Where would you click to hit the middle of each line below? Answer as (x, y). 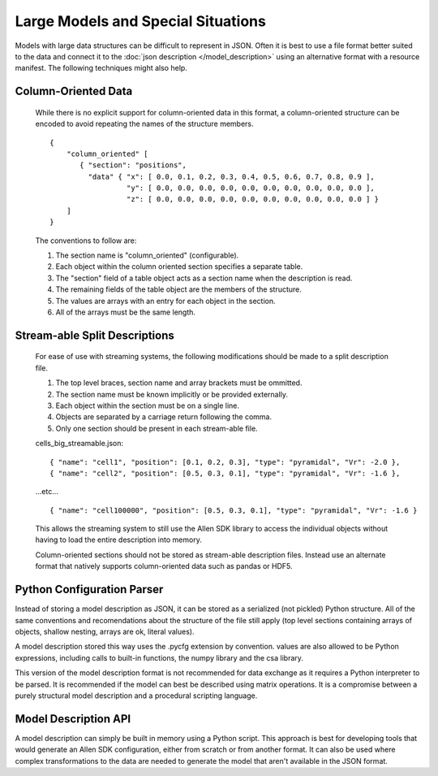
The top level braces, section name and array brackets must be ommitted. (179, 383)
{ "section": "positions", (133, 165)
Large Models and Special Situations (141, 21)
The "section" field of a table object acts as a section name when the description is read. (204, 278)
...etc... (47, 492)
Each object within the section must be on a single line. (147, 405)
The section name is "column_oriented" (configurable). (147, 255)
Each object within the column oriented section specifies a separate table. (179, 267)
